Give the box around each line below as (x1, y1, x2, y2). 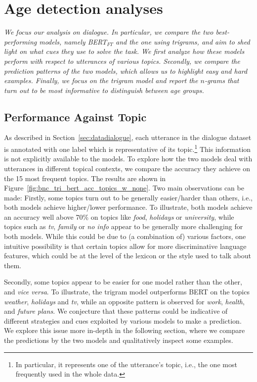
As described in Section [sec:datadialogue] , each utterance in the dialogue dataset (4, 132, 252, 143)
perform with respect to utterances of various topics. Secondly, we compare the (4, 55, 240, 66)
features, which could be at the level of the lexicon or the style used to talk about (4, 250, 252, 261)
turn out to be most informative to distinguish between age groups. (4, 85, 204, 95)
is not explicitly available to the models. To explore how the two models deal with (4, 153, 253, 164)
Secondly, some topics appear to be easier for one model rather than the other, (4, 277, 242, 287)
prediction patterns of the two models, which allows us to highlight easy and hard (4, 65, 248, 76)
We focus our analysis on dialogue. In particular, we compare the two (4, 27, 214, 37)
